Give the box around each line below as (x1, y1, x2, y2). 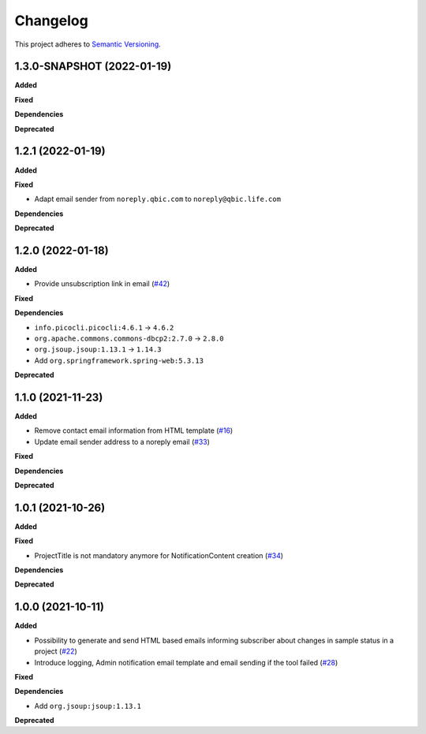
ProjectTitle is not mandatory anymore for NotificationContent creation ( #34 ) (34, 550, 284, 560)
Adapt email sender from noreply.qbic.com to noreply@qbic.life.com (34, 194, 282, 204)
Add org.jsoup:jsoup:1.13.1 (34, 701, 142, 710)
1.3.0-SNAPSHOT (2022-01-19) (14, 60, 172, 73)
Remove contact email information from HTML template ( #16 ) (34, 426, 234, 435)
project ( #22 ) (34, 646, 78, 656)
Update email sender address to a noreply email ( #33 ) (34, 437, 211, 446)
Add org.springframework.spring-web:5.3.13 (34, 356, 204, 365)
